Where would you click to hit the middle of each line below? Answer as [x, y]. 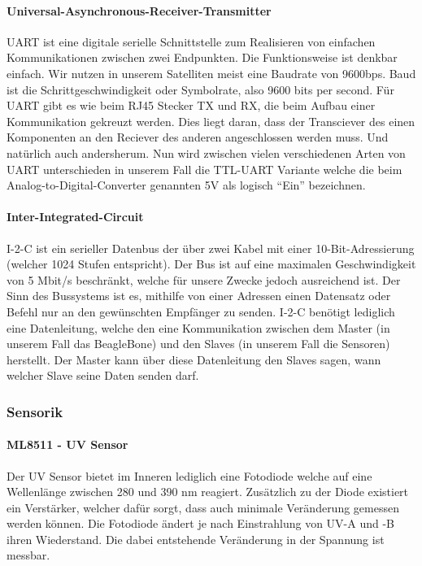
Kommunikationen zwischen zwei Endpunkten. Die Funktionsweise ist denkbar [202, 57]
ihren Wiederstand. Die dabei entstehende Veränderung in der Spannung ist [196, 539]
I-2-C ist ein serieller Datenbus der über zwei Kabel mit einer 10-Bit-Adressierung [211, 248]
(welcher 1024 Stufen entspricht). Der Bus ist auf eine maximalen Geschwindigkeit [211, 264]
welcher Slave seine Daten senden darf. [103, 375]
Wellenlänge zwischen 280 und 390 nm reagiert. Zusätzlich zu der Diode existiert [208, 492]
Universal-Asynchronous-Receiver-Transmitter [139, 10]
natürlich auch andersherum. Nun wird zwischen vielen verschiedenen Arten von [206, 152]
